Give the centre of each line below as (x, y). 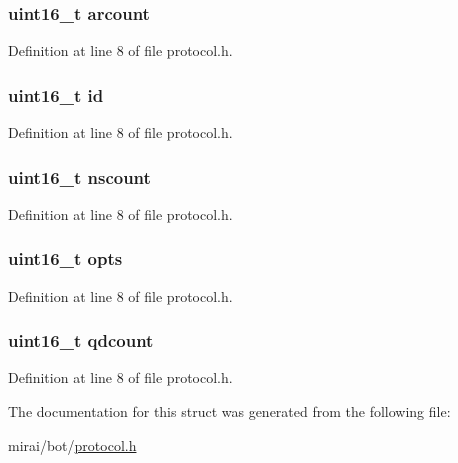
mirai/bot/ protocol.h (72, 444)
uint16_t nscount (79, 176)
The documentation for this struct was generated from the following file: (229, 411)
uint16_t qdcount (81, 340)
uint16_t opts (65, 258)
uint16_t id (56, 94)
